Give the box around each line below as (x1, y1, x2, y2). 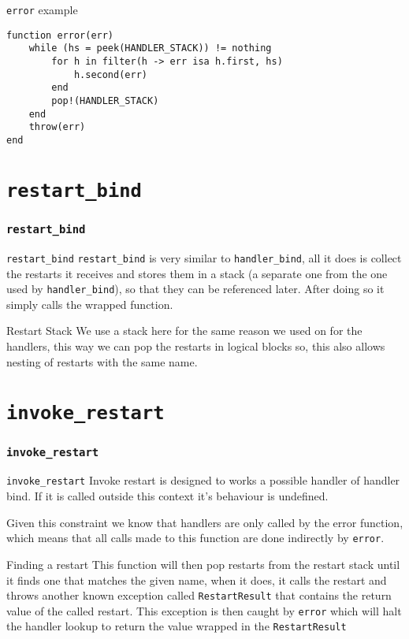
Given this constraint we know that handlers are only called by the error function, (6, 514, 403, 530)
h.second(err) (73, 69, 147, 80)
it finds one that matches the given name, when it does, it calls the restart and (6, 571, 387, 588)
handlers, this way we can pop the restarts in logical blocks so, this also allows (6, 337, 385, 354)
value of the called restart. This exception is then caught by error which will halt (6, 602, 402, 619)
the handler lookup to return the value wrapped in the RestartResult (6, 618, 347, 634)
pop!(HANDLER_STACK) (51, 95, 159, 106)
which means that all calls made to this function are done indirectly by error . (6, 529, 385, 546)
